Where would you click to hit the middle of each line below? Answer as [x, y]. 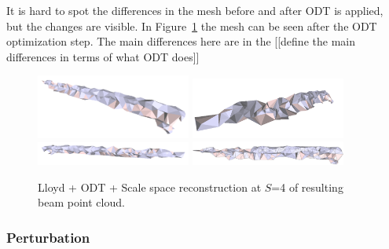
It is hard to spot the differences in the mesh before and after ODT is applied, [195, 10]
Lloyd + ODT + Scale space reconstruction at [150, 187]
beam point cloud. [81, 202]
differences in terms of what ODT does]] [103, 56]
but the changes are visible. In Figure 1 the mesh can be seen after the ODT [192, 26]
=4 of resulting [307, 187]
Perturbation [48, 237]
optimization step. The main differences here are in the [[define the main [181, 41]
